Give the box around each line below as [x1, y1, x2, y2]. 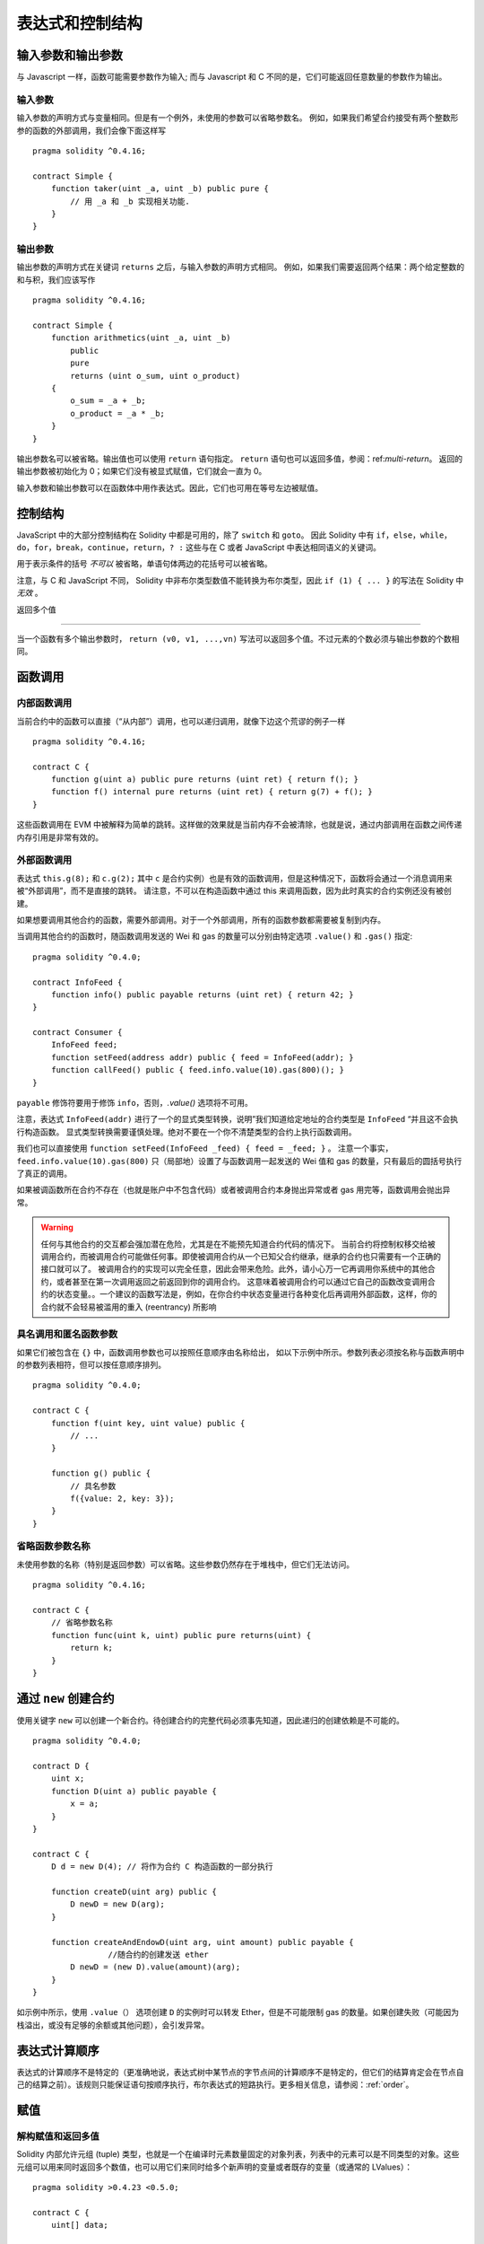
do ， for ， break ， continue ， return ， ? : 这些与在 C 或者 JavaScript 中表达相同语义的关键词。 [16, 542, 381, 553]
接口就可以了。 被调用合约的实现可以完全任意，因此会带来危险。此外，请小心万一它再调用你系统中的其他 [40, 1264, 428, 1275]
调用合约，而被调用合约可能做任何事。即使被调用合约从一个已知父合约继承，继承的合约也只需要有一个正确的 [40, 1250, 441, 1261]
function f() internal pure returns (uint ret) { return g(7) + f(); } [50, 786, 373, 797]
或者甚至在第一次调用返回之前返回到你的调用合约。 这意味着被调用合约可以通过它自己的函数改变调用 [56, 1275, 428, 1287]
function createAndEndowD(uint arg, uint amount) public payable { [50, 1937, 354, 1947]
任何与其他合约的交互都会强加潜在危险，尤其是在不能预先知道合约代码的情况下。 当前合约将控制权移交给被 [40, 1239, 436, 1249]
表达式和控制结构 [16, 13, 143, 33]
